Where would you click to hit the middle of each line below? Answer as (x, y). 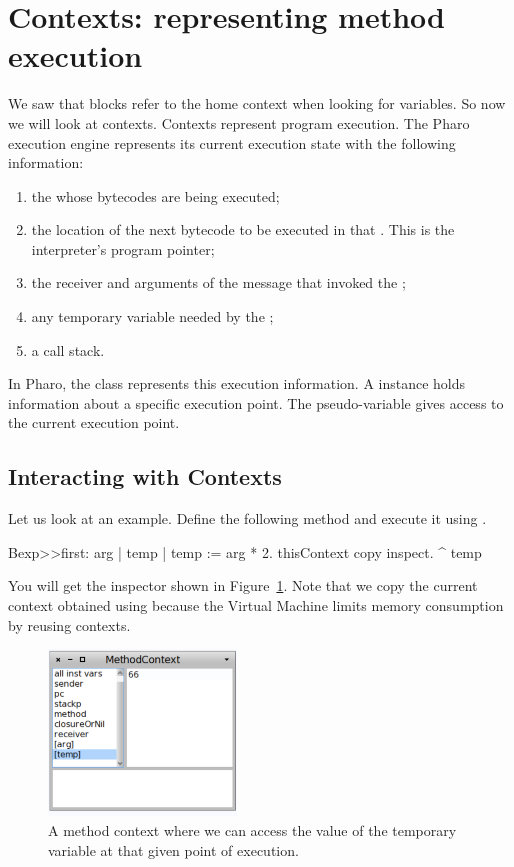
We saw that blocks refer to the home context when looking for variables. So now (257, 103)
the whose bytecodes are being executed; (155, 195)
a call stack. (68, 349)
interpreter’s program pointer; (123, 248)
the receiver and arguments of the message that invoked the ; (218, 282)
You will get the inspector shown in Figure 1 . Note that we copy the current (243, 585)
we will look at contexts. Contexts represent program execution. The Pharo (239, 122)
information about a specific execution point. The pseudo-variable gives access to (256, 402)
